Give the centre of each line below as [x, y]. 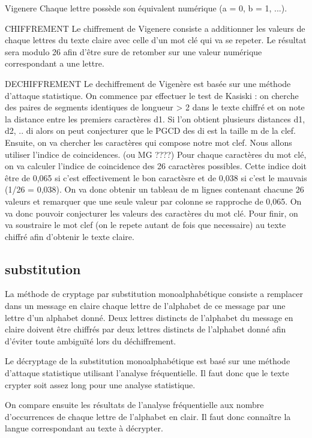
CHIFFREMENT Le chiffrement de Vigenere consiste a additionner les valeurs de [155, 28]
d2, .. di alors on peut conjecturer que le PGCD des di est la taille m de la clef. [150, 130]
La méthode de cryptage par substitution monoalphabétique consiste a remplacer [154, 294]
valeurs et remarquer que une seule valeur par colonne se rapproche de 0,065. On [153, 201]
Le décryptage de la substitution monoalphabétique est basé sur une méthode [148, 361]
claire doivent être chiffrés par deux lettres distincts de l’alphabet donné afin [145, 329]
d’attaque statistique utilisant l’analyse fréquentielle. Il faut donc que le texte [147, 373]
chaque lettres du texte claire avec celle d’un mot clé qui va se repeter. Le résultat [156, 40]
